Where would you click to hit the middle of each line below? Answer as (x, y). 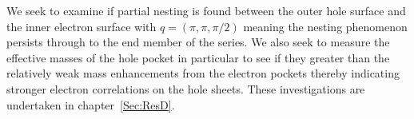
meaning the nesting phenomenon (325, 26)
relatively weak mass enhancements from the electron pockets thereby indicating (203, 73)
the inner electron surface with (82, 26)
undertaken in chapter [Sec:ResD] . (91, 104)
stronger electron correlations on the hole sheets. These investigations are (186, 88)
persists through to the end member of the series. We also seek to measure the (198, 42)
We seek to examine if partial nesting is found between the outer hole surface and (206, 10)
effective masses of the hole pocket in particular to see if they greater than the (198, 57)
